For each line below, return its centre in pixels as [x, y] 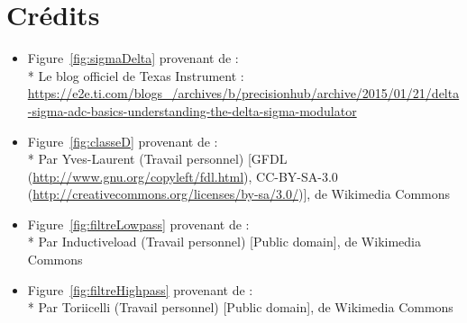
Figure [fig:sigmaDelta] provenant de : [133, 58]
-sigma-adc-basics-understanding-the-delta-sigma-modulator [192, 110]
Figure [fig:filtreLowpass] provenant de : [138, 224]
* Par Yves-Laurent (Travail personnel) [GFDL [157, 159]
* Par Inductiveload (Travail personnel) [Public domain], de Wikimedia [224, 242]
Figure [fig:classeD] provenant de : [123, 141]
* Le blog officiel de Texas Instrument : [136, 75]
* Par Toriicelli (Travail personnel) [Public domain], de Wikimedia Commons [240, 307]
